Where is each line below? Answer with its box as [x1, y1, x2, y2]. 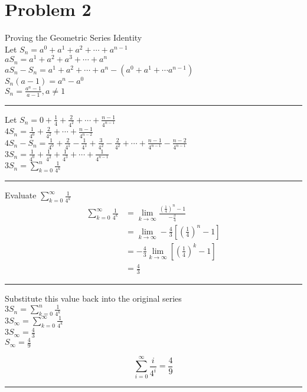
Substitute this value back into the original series [5, 292, 182, 305]
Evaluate [5, 189, 37, 201]
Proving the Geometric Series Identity [5, 31, 142, 44]
